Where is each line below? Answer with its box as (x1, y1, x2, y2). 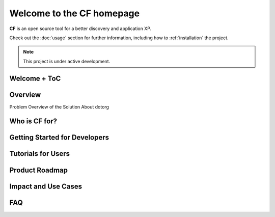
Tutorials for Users (9, 149, 70, 158)
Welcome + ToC (9, 74, 61, 83)
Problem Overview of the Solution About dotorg (9, 103, 109, 110)
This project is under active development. (23, 58, 111, 64)
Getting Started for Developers (9, 133, 109, 142)
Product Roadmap (9, 166, 68, 174)
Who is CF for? (9, 117, 58, 126)
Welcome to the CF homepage (9, 8, 140, 19)
